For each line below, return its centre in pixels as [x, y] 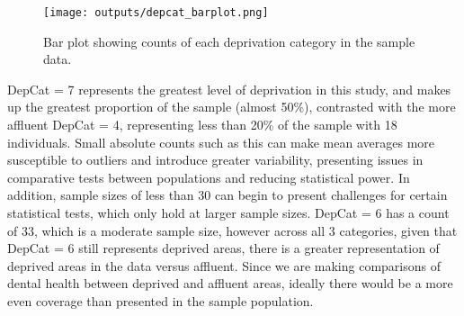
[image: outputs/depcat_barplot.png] [156, 13]
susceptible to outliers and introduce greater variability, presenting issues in [215, 160]
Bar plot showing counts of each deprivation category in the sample [229, 41]
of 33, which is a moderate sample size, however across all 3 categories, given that [232, 230]
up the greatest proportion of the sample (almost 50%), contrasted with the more [232, 107]
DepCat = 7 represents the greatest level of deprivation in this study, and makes [229, 89]
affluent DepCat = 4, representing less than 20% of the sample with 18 [202, 125]
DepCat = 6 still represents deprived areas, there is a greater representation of [223, 248]
